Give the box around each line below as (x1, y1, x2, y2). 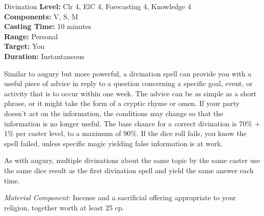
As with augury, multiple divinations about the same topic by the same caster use (4, 155, 260, 166)
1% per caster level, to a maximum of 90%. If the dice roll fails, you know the (4, 128, 247, 139)
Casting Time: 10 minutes (4, 21, 92, 32)
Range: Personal (4, 31, 58, 41)
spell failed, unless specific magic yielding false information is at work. (4, 138, 223, 148)
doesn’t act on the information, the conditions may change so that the (4, 107, 223, 118)
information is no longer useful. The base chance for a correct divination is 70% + (4, 118, 260, 128)
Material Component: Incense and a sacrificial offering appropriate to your (4, 192, 236, 203)
